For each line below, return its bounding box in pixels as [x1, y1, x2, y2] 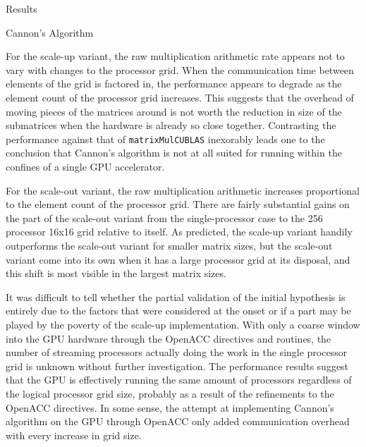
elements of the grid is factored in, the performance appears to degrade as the [6, 76, 342, 91]
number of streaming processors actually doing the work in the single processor [6, 345, 348, 360]
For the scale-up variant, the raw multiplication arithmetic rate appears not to [6, 49, 345, 63]
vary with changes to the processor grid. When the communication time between [6, 62, 354, 77]
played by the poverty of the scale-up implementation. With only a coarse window [6, 317, 360, 331]
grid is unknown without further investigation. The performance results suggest [6, 358, 349, 373]
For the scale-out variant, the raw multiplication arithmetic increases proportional [6, 183, 360, 197]
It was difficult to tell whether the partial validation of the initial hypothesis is [6, 289, 346, 304]
